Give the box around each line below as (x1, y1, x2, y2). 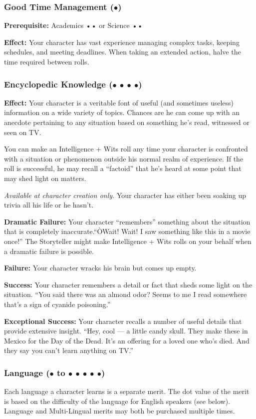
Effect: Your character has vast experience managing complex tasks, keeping (4, 36, 240, 47)
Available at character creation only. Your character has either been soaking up (4, 189, 246, 200)
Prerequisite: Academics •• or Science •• (4, 20, 143, 30)
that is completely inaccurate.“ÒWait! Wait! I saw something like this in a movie (4, 226, 251, 236)
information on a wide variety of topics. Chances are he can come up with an (4, 107, 240, 117)
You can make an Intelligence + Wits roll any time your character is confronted (4, 143, 248, 154)
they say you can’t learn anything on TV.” (4, 345, 134, 355)
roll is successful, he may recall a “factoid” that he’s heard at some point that (4, 163, 242, 173)
